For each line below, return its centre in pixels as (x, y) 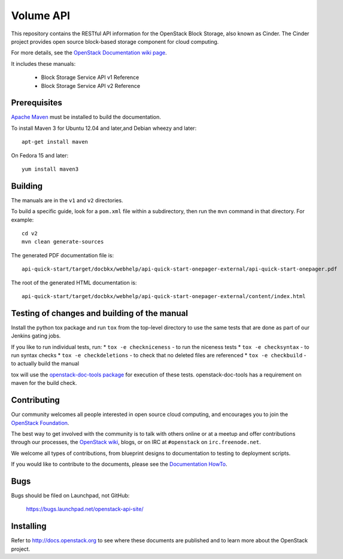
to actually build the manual (45, 364)
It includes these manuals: (43, 63)
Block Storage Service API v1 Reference (90, 77)
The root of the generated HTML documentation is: (74, 282)
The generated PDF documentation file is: (62, 255)
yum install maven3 (50, 169)
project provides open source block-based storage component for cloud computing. (115, 41)
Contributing (35, 400)
